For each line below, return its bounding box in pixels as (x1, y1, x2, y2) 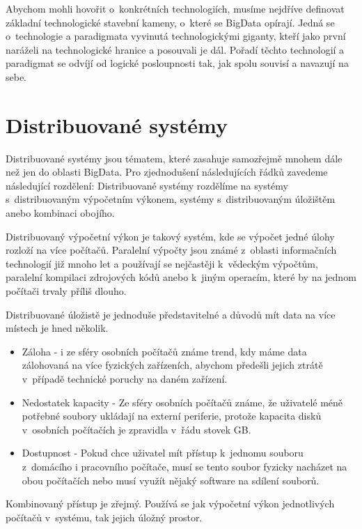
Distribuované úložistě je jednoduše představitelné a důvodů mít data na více (6, 307, 336, 321)
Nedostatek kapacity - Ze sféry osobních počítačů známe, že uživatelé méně (22, 394, 343, 409)
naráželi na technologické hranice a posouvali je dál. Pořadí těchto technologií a (6, 42, 345, 56)
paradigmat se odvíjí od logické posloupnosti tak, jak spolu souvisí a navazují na (6, 56, 349, 70)
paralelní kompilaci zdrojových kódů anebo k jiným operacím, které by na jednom (6, 270, 356, 284)
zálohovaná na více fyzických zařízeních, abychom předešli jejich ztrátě (22, 358, 323, 372)
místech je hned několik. (6, 321, 109, 335)
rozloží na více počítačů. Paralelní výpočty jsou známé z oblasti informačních (6, 243, 337, 257)
